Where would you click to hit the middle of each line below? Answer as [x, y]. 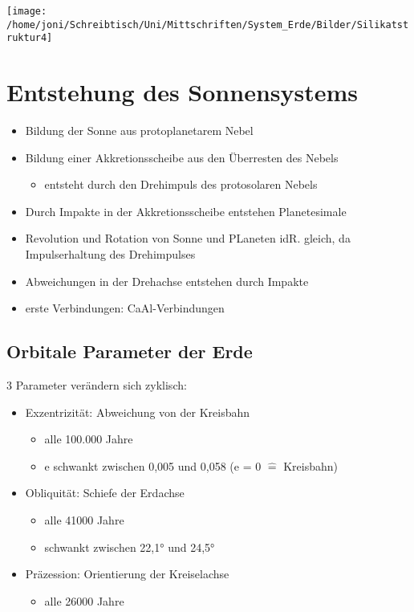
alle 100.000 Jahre [89, 439]
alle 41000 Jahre [84, 520]
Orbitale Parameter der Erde [130, 351]
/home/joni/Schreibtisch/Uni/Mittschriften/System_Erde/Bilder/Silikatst [208, 24]
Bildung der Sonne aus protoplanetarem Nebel [139, 131]
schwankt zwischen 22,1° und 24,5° [130, 547]
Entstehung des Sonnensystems [183, 92]
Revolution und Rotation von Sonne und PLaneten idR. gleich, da [188, 238]
